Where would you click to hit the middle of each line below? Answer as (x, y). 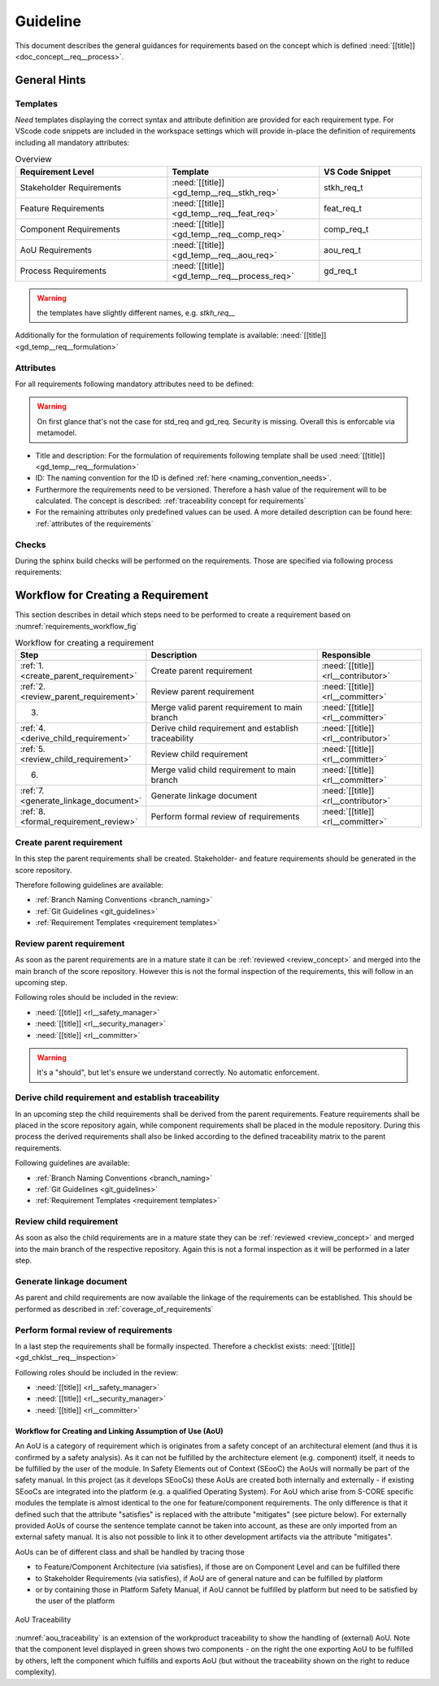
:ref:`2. (33, 687)
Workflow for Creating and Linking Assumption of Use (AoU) (119, 1431)
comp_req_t (346, 229)
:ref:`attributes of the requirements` (94, 524)
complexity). (36, 1672)
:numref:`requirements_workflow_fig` (77, 626)
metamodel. (57, 433)
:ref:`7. (32, 791)
